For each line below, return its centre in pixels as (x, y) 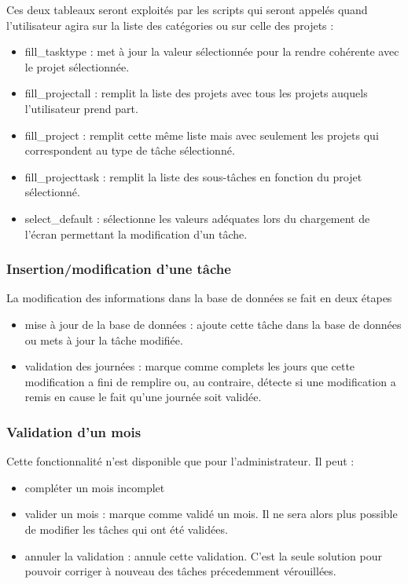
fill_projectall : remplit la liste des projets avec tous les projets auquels (196, 93)
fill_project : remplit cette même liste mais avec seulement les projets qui (202, 135)
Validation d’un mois (74, 431)
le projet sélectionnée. (77, 66)
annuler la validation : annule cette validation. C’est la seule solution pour (203, 555)
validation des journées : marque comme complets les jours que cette (190, 366)
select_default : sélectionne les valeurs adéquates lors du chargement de (197, 218)
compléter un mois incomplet (95, 487)
